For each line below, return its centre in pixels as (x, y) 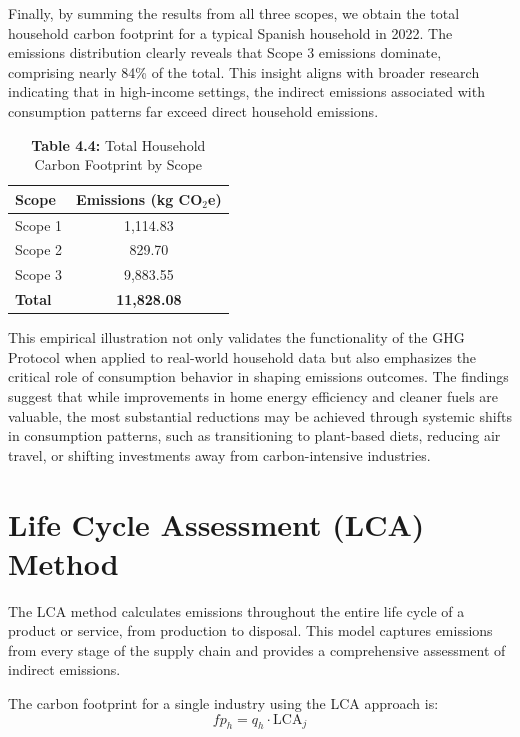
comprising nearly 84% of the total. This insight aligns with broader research (244, 71)
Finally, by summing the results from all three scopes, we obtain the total (234, 13)
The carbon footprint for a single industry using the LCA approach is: (223, 703)
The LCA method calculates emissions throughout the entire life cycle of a (236, 610)
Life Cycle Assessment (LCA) (216, 523)
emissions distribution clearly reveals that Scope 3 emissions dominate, (225, 52)
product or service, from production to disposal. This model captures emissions (250, 630)
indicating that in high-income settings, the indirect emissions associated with (246, 91)
